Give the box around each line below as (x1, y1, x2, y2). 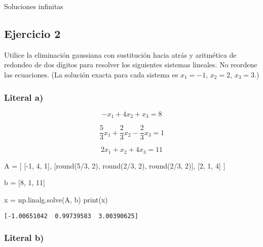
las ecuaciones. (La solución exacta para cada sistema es (4, 69, 178, 79)
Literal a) (4, 91, 44, 103)
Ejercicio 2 (4, 25, 61, 41)
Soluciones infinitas (4, 1, 63, 11)
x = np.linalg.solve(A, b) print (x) (4, 194, 108, 204)
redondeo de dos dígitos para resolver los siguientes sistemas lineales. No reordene (4, 59, 257, 70)
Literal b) (4, 231, 44, 244)
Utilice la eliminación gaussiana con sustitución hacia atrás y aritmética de (4, 49, 237, 60)
